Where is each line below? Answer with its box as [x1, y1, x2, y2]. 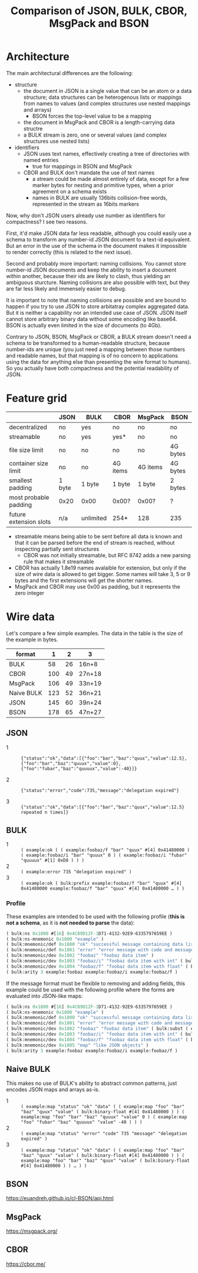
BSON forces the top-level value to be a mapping [32, 112, 151, 119]
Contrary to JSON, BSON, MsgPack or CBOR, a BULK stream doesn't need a [6, 333, 192, 340]
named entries [23, 156, 59, 163]
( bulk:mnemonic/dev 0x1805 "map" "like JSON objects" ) [6, 1042, 149, 1048]
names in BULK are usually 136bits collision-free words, [32, 194, 168, 201]
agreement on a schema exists [32, 188, 107, 195]
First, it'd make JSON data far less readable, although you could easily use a [6, 230, 192, 237]
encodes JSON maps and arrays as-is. [6, 1086, 100, 1093]
